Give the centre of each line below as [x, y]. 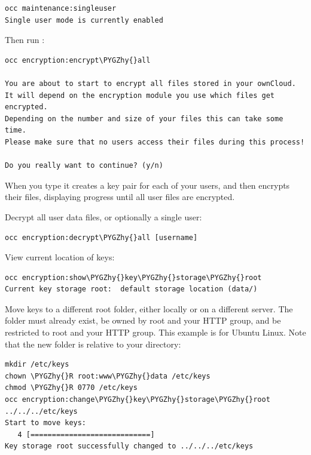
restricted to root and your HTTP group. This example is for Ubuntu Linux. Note [155, 332]
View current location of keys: [60, 257]
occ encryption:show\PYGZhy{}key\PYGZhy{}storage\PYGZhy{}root [133, 277]
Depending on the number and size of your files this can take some [144, 119]
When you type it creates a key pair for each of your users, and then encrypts [147, 185]
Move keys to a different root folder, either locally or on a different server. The [149, 308]
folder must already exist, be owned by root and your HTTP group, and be [143, 320]
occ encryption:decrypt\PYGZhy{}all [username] [101, 237]
